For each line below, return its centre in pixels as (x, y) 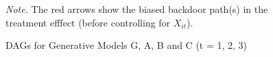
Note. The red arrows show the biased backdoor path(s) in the (137, 9)
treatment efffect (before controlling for (88, 22)
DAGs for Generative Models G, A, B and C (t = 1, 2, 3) (127, 45)
